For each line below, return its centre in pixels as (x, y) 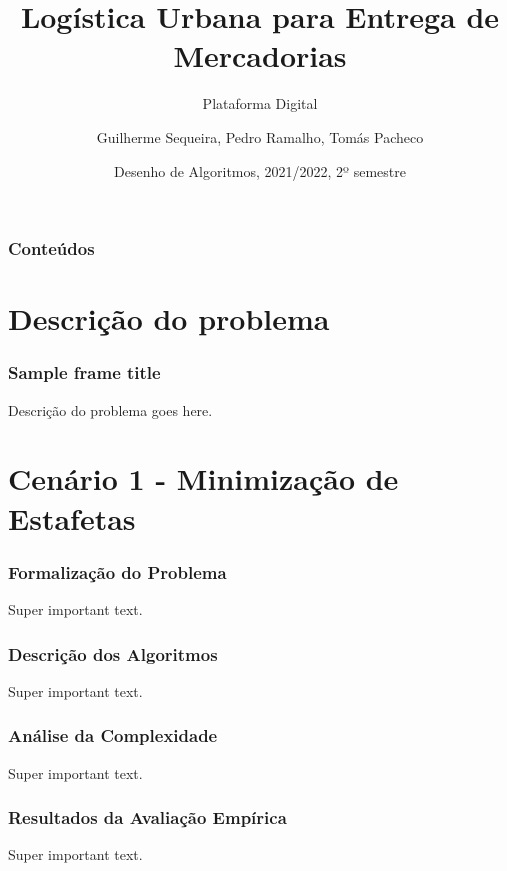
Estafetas (72, 517)
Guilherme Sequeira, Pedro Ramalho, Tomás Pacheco (260, 136)
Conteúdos (51, 248)
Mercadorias (260, 55)
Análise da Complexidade (113, 735)
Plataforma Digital (260, 103)
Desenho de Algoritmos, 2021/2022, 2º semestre (260, 170)
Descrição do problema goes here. (110, 409)
